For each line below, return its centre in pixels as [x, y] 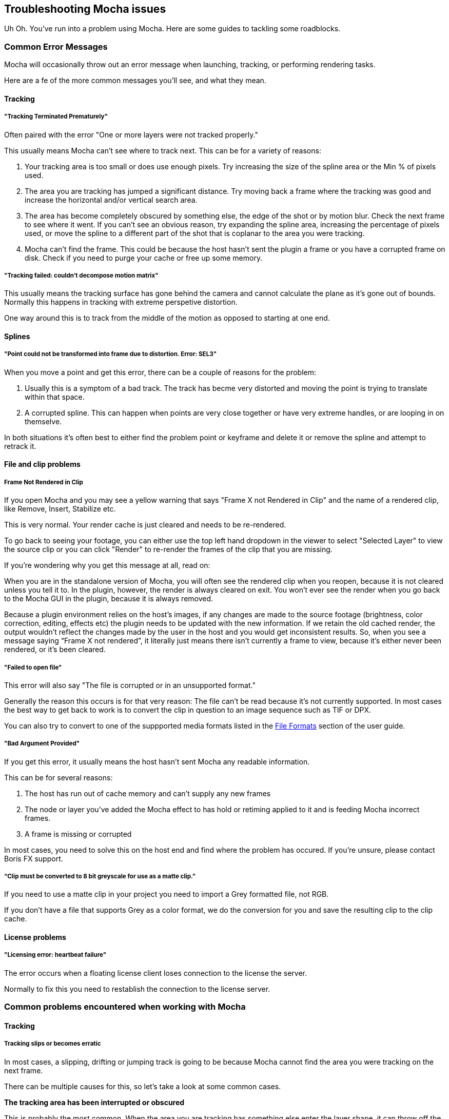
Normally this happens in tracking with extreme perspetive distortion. [121, 302]
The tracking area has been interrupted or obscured [94, 1102]
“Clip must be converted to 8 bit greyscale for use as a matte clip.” [100, 877]
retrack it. [20, 446]
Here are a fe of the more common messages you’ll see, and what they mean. [135, 81]
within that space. [55, 397]
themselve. [43, 421]
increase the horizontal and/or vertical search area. [111, 200]
